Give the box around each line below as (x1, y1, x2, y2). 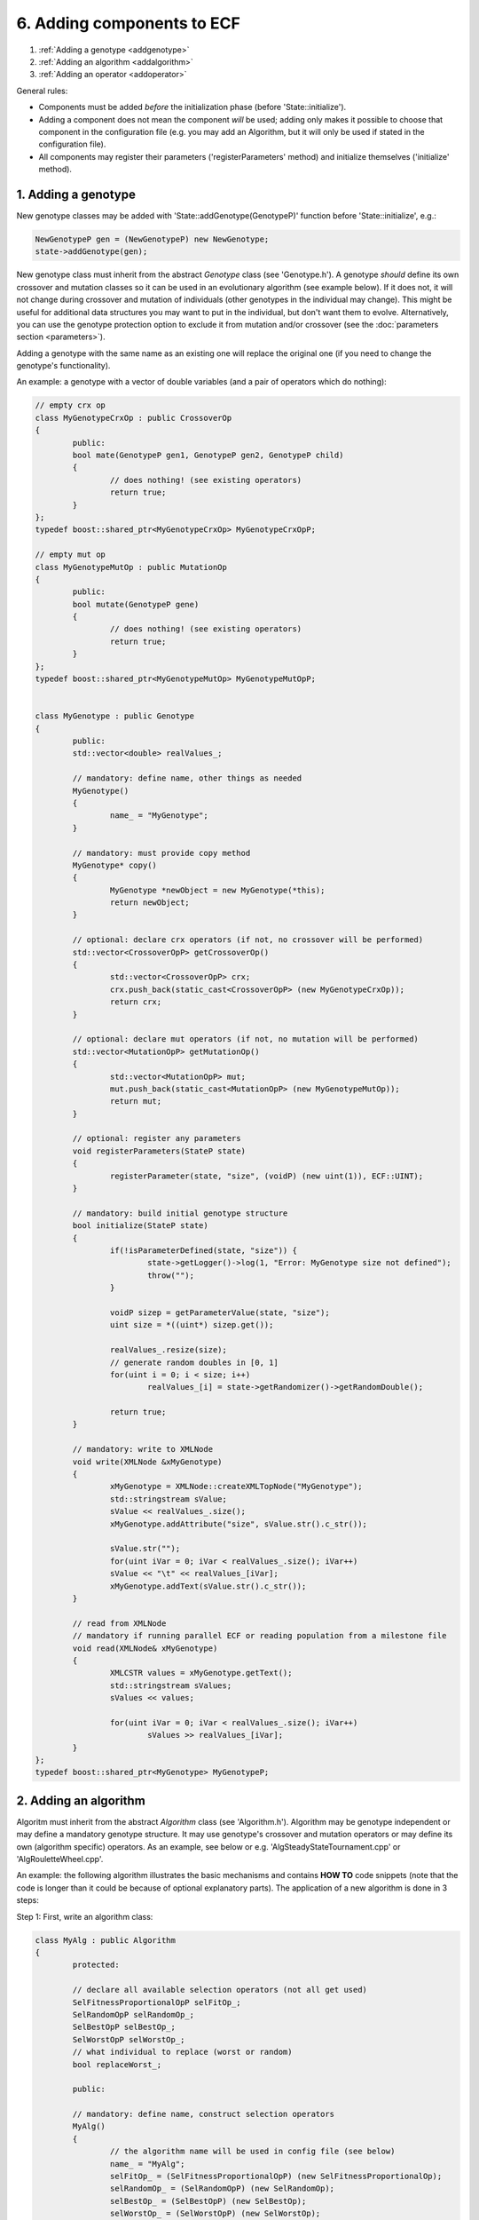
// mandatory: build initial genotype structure (72, 1208, 288, 1218)
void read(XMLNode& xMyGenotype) (72, 1643, 218, 1653)
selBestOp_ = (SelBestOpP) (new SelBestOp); (109, 2196, 307, 2206)
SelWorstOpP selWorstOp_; (72, 2034, 185, 2044)
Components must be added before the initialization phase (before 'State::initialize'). (38, 102, 347, 113)
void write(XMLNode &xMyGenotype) (72, 1456, 223, 1467)
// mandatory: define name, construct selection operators (72, 2109, 335, 2120)
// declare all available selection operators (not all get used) (72, 1985, 368, 1995)
